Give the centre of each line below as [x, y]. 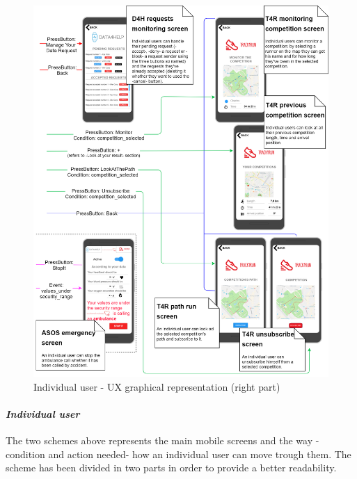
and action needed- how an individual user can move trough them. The [200, 454]
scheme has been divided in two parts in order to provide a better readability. [171, 468]
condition [25, 454]
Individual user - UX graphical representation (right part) [157, 386]
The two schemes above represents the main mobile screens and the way [159, 440]
